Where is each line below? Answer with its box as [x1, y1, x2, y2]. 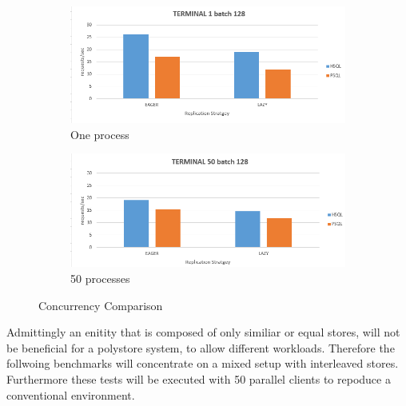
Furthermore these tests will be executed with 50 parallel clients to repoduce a [6, 371, 391, 388]
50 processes [70, 270, 130, 287]
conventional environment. [6, 386, 135, 403]
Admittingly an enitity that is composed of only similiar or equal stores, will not [6, 324, 400, 340]
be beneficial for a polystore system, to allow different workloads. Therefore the [6, 339, 395, 356]
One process [70, 125, 129, 142]
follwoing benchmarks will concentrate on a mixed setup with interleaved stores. [6, 355, 399, 372]
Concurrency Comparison [38, 297, 163, 313]
